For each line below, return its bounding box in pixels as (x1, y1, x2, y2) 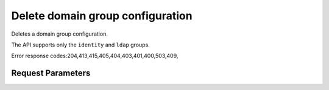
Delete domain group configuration (11, 9, 193, 22)
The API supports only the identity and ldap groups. (11, 41, 150, 48)
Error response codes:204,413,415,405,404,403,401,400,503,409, (11, 52, 179, 60)
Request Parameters (11, 68, 91, 79)
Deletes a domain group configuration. (11, 30, 108, 37)
